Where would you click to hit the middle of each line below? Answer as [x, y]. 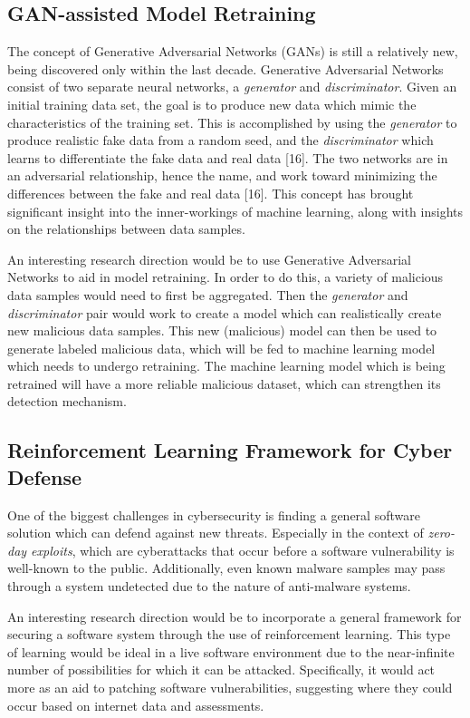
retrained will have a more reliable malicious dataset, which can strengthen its [224, 383]
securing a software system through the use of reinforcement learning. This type [229, 634]
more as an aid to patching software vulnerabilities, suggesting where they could [230, 688]
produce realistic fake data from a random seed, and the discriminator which [221, 140]
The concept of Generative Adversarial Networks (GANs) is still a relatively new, [233, 51]
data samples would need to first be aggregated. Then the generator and [208, 294]
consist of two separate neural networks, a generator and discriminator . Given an [232, 87]
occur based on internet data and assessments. [136, 705]
